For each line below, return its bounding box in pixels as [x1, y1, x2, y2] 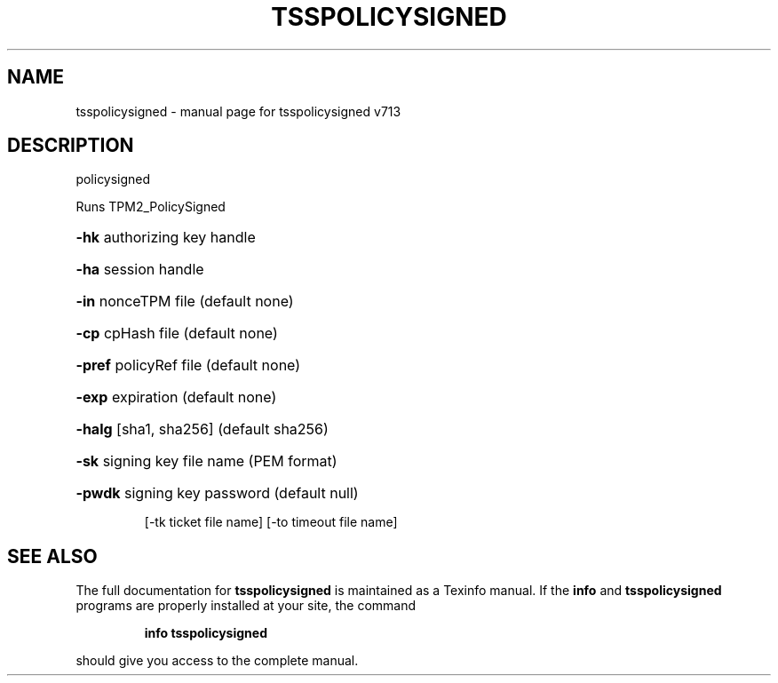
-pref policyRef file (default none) [75, 356, 301, 375]
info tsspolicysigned [144, 625, 267, 641]
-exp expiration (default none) [75, 388, 277, 407]
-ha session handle [75, 260, 204, 279]
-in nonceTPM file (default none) [75, 292, 294, 311]
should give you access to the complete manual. [75, 653, 359, 669]
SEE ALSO [7, 544, 98, 568]
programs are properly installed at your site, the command [75, 598, 417, 614]
